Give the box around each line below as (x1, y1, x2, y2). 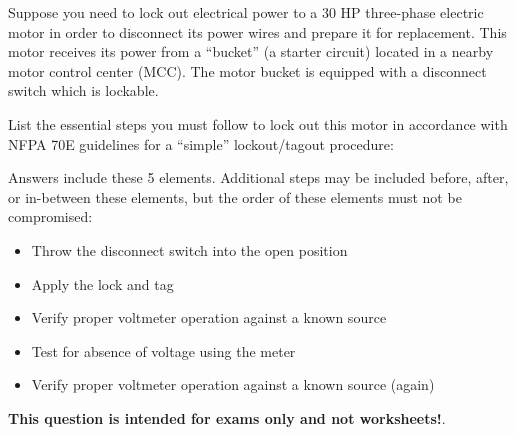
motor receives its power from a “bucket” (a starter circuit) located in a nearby (8, 41, 494, 62)
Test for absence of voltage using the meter (31, 340, 296, 361)
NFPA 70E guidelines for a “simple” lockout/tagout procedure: (8, 133, 394, 154)
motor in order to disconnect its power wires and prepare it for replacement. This (8, 21, 507, 42)
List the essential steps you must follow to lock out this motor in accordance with (8, 113, 508, 134)
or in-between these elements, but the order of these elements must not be (8, 186, 462, 207)
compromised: (8, 206, 93, 227)
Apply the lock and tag (31, 273, 174, 294)
